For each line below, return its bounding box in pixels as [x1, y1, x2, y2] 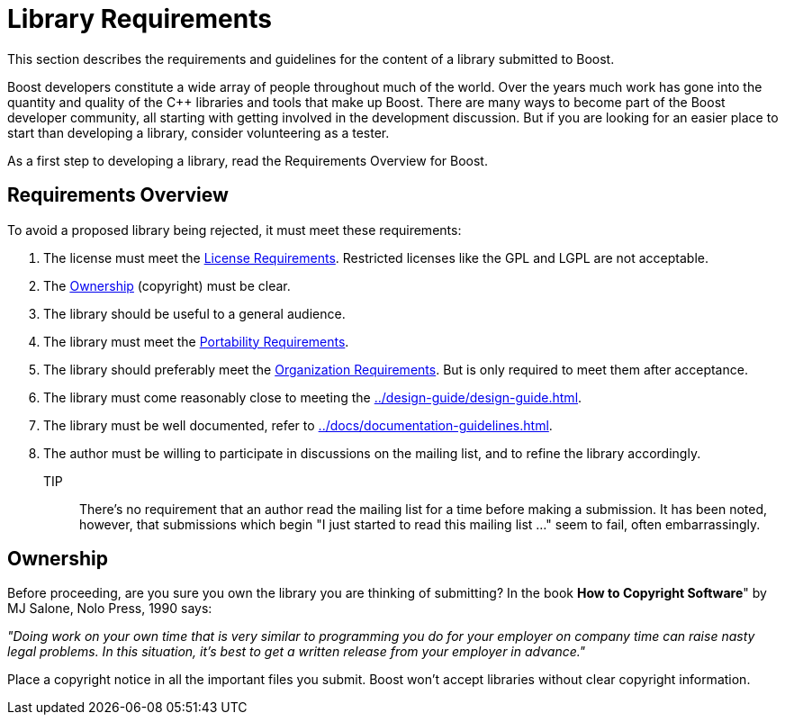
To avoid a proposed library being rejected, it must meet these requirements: [7, 221, 462, 238]
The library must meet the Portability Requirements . [43, 333, 349, 349]
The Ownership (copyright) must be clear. [43, 277, 291, 293]
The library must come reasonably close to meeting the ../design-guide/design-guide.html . [43, 389, 582, 405]
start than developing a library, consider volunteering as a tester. [7, 124, 390, 140]
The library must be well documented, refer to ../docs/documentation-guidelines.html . [43, 417, 553, 433]
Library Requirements [7, 4, 272, 34]
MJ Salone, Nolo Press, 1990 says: [7, 600, 212, 617]
